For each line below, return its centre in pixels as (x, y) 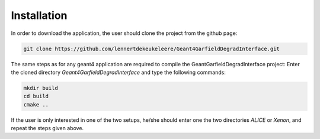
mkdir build (41, 88)
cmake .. (36, 104)
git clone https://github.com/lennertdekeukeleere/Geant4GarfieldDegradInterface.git (151, 49)
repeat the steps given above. (47, 128)
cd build (36, 96)
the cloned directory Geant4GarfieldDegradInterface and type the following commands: (119, 72)
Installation (39, 15)
